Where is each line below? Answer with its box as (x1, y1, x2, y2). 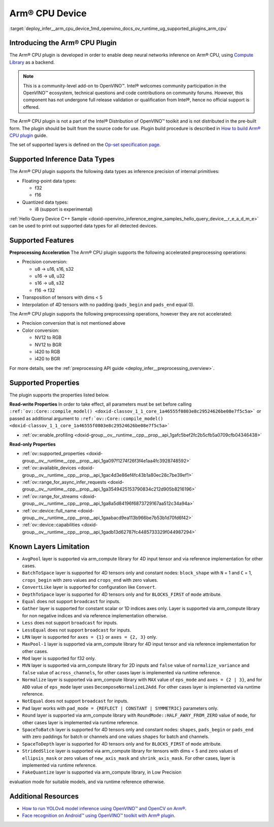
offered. (23, 104, 40, 110)
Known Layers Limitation (9, 542, 90, 551)
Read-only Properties (9, 441, 56, 447)
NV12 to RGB (35, 334, 62, 340)
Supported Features (9, 236, 75, 244)
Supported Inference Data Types (9, 155, 115, 164)
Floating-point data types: (22, 178, 77, 184)
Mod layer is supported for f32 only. (22, 655, 96, 662)
